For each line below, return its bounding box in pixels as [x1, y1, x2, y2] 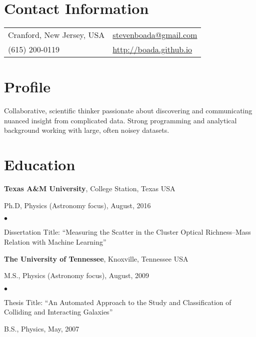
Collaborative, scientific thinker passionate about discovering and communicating [4, 105, 252, 116]
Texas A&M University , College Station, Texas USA [4, 183, 175, 194]
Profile [4, 76, 50, 97]
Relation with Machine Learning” [4, 236, 106, 247]
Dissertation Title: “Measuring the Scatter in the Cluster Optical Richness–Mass [4, 227, 251, 237]
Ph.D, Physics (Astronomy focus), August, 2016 [4, 200, 151, 210]
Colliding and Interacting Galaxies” [4, 307, 113, 317]
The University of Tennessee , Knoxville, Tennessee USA [4, 253, 188, 264]
